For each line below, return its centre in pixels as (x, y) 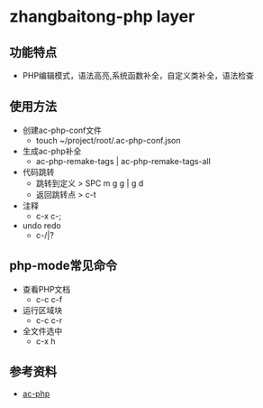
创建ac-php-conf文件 (62, 130)
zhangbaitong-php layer (102, 17)
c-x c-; (48, 216)
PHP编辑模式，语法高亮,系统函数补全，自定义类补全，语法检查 (138, 75)
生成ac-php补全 (52, 151)
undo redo (41, 225)
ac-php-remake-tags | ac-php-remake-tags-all (123, 161)
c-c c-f (49, 299)
